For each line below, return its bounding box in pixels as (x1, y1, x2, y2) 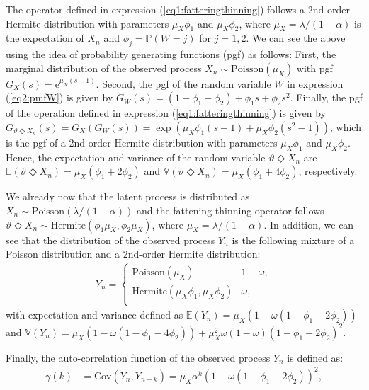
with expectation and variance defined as (6, 307, 183, 322)
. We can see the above (246, 30, 346, 45)
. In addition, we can (263, 217, 354, 231)
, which (329, 119, 361, 134)
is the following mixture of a (232, 232, 355, 247)
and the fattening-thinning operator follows (136, 202, 324, 217)
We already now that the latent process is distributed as (6, 189, 250, 204)
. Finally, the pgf (290, 90, 363, 105)
